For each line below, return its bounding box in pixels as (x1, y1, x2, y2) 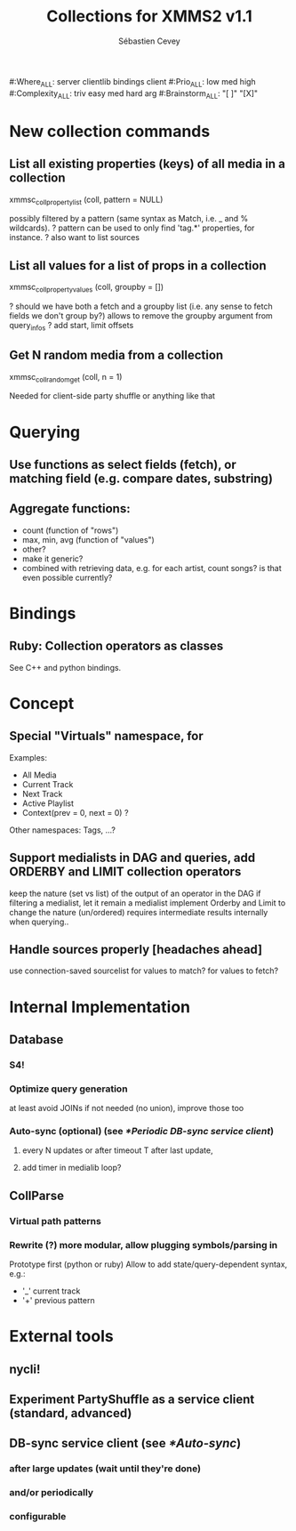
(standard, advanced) (9, 1406, 132, 1421)
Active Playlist (21, 798, 74, 809)
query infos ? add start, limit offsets (9, 319, 134, 333)
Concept (9, 693, 75, 713)
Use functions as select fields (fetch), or (9, 456, 237, 472)
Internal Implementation (9, 996, 191, 1017)
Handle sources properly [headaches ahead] (9, 941, 263, 957)
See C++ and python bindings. (9, 662, 122, 673)
